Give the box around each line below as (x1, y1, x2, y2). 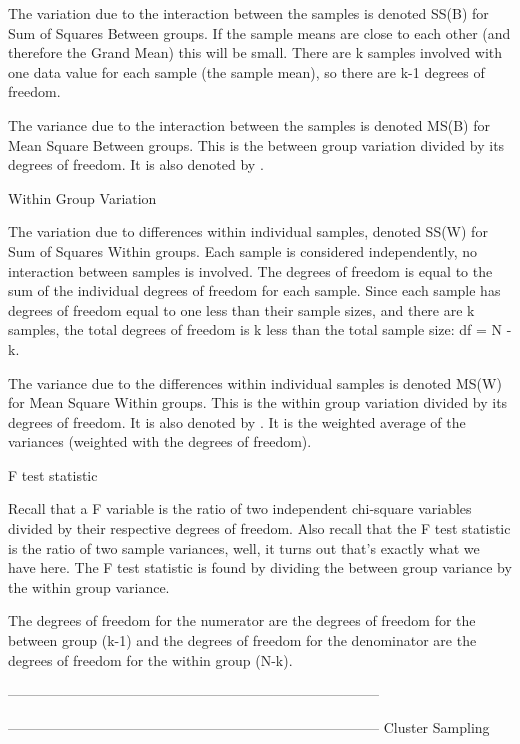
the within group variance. (8, 576, 170, 597)
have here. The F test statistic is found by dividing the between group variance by (8, 557, 512, 578)
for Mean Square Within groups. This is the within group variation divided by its (8, 392, 508, 413)
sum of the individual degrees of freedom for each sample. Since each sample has (8, 280, 501, 301)
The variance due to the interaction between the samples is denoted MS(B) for (8, 114, 490, 135)
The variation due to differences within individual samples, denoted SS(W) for (8, 221, 488, 242)
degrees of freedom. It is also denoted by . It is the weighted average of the (8, 411, 466, 432)
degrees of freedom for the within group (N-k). (8, 649, 293, 670)
